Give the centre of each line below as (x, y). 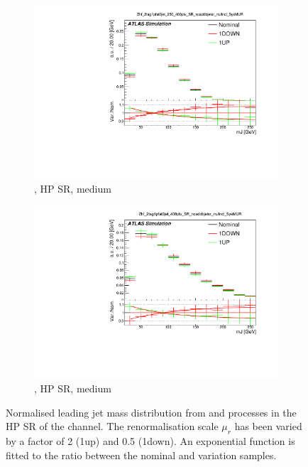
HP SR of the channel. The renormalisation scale (112, 426)
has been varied (268, 426)
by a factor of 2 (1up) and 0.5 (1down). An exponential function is (150, 440)
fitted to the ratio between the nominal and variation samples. (141, 455)
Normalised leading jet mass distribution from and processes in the (151, 412)
